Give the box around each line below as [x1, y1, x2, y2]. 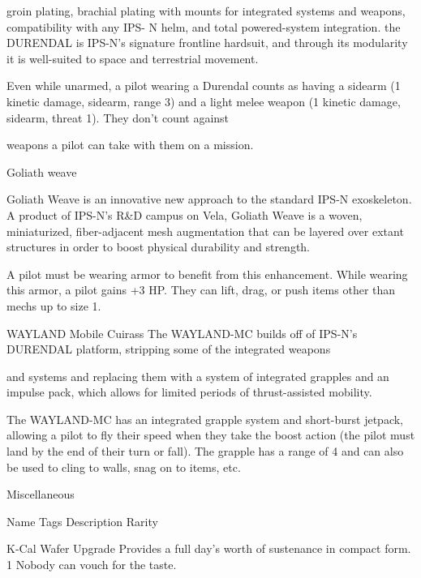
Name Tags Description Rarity [6, 512, 158, 529]
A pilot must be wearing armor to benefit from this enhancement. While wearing [6, 265, 408, 282]
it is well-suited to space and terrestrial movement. [6, 49, 259, 66]
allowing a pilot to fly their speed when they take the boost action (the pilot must [6, 426, 415, 443]
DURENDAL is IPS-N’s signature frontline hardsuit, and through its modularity [6, 34, 408, 51]
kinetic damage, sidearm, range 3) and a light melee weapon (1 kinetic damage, [6, 92, 401, 109]
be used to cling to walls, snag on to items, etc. [6, 458, 241, 475]
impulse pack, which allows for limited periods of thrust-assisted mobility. [6, 383, 372, 400]
